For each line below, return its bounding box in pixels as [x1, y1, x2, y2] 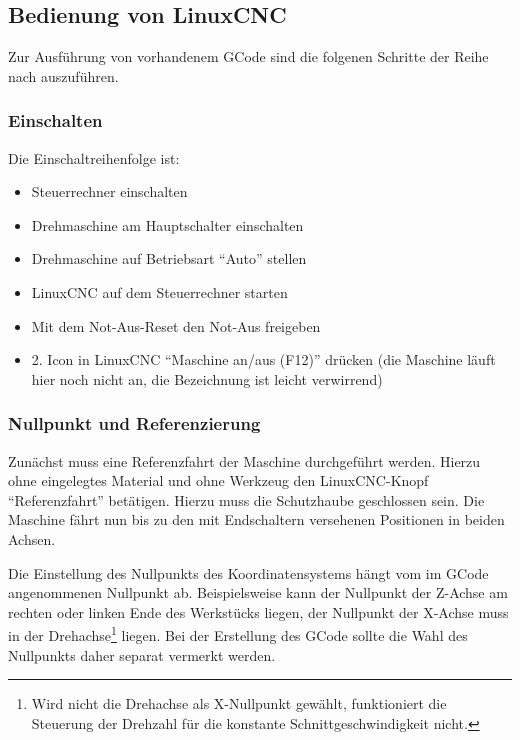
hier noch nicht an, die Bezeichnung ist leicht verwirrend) [31, 368, 383, 389]
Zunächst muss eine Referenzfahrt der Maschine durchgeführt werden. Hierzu [8, 450, 481, 471]
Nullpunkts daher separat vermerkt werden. [8, 644, 276, 665]
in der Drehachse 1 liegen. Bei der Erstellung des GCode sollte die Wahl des [8, 622, 468, 645]
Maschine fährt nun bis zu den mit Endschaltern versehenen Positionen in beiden [8, 509, 505, 530]
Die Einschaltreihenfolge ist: [8, 147, 180, 168]
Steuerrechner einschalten [31, 181, 188, 202]
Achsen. [8, 528, 56, 549]
